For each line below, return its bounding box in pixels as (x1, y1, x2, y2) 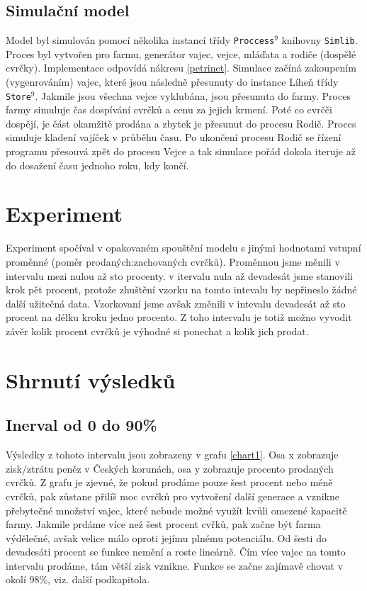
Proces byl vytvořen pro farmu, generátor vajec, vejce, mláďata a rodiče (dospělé (6, 46, 356, 61)
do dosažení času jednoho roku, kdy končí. (6, 157, 189, 172)
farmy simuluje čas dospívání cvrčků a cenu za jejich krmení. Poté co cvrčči (6, 102, 332, 117)
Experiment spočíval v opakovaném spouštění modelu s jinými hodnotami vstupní (6, 240, 361, 255)
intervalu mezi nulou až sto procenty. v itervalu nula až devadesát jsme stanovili (6, 268, 354, 283)
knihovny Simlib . (281, 33, 358, 47)
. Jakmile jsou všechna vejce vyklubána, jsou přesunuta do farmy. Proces (35, 88, 351, 103)
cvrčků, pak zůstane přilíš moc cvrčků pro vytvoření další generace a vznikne (6, 488, 340, 503)
